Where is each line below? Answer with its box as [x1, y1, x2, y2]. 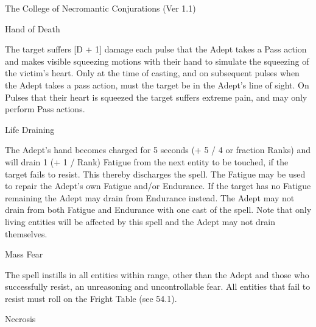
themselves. [5, 227, 47, 240]
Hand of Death [5, 22, 60, 35]
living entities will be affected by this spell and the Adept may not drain [5, 215, 275, 228]
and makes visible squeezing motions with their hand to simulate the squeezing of [5, 54, 309, 67]
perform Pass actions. [5, 102, 85, 115]
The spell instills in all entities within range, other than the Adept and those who [5, 268, 309, 281]
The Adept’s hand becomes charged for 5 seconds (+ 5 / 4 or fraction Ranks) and [5, 143, 311, 156]
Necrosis [5, 312, 36, 325]
